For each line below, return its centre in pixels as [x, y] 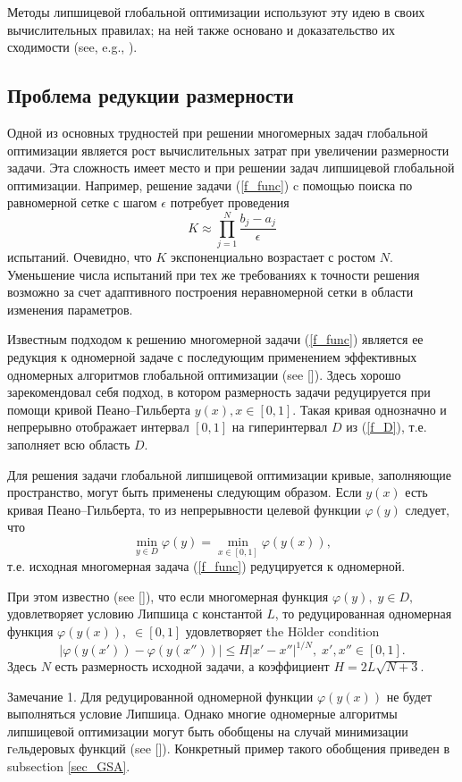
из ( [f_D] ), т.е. [386, 427]
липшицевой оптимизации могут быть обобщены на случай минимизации [208, 731]
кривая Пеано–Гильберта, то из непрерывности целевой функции [184, 509]
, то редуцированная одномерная [363, 614]
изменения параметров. [70, 309]
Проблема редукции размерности [151, 95]
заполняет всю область [69, 445]
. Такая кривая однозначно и [370, 409]
